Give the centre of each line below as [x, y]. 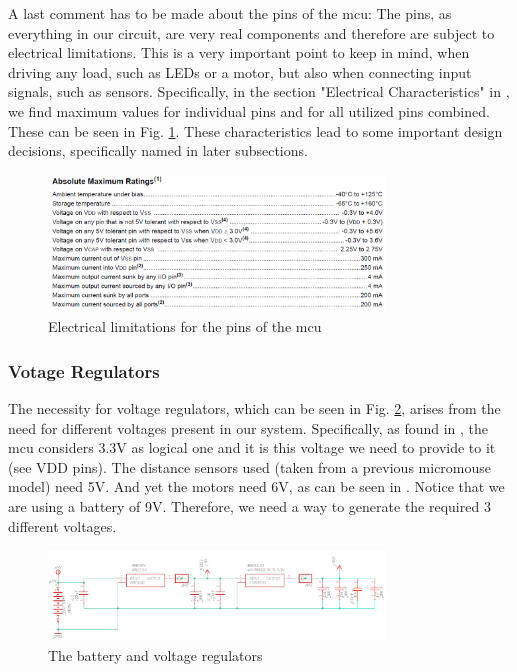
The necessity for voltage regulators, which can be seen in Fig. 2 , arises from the [254, 407]
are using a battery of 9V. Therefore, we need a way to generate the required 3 [249, 505]
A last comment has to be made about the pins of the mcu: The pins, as [230, 13]
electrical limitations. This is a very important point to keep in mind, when [239, 52]
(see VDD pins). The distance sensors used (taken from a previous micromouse [250, 466]
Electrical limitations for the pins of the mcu [185, 326]
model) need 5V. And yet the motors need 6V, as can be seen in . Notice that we [256, 486]
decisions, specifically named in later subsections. [158, 150]
